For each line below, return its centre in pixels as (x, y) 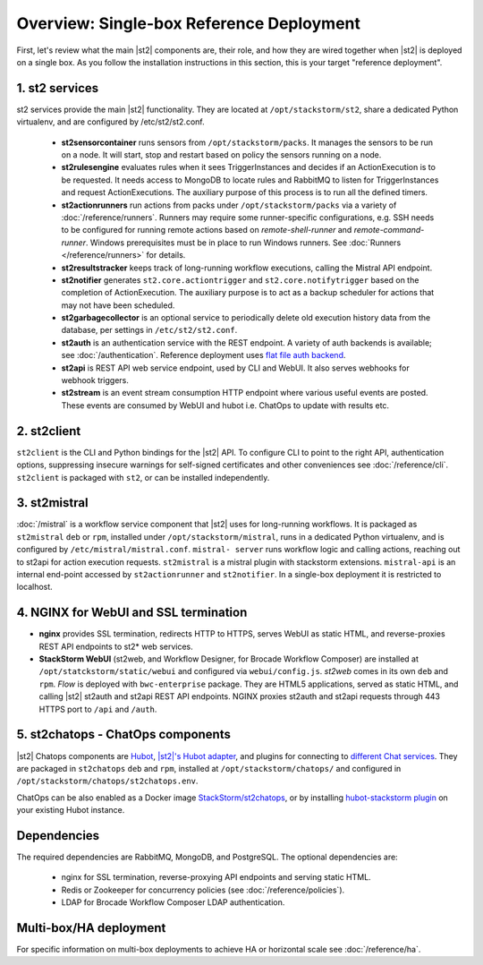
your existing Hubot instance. (71, 810)
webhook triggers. (95, 380)
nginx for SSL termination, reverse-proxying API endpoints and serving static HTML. (216, 877)
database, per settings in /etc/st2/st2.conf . (149, 330)
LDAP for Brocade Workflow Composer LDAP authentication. (173, 902)
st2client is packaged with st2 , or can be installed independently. (143, 477)
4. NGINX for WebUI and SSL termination (132, 613)
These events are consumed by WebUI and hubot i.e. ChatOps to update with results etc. (225, 405)
